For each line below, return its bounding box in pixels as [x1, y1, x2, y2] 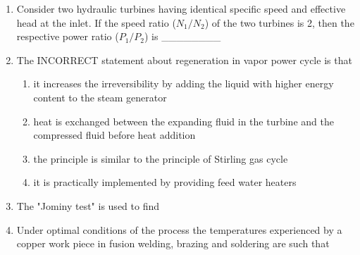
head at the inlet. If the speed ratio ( [16, 15, 176, 30]
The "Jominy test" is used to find [16, 198, 160, 213]
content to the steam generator [33, 89, 167, 104]
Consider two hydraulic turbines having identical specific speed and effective [16, 1, 346, 15]
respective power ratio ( [16, 29, 119, 44]
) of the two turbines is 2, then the [204, 15, 354, 30]
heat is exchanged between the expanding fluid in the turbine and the [33, 113, 334, 128]
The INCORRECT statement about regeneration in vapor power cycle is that [16, 52, 352, 67]
